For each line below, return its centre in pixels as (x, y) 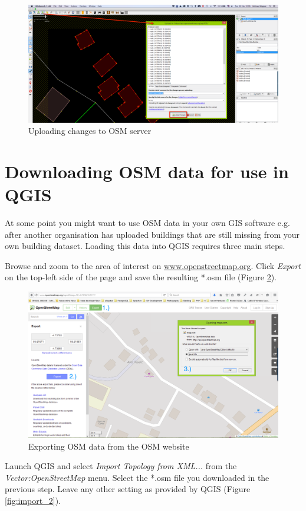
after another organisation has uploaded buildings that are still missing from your (152, 234)
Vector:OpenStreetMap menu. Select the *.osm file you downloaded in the (137, 477)
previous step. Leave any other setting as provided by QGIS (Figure (128, 489)
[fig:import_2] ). (33, 501)
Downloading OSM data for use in (147, 171)
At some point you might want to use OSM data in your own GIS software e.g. (147, 223)
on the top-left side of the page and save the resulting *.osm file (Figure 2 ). (141, 277)
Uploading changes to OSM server (90, 131)
